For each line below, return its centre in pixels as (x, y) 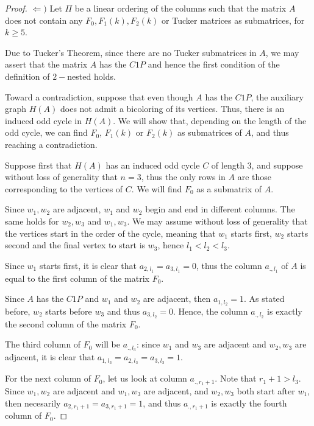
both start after (266, 391)
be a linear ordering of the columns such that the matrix (180, 8)
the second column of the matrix (66, 323)
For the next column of (48, 378)
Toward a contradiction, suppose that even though (99, 96)
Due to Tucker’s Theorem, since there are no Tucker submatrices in (131, 52)
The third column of (43, 344)
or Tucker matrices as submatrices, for (233, 20)
